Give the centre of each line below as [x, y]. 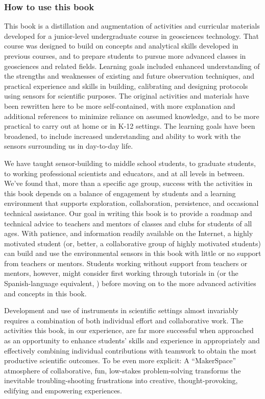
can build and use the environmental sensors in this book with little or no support [133, 253]
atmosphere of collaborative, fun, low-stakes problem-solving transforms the [123, 370]
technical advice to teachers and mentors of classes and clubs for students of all [128, 223]
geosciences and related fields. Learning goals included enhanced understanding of [132, 66]
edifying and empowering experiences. [63, 390]
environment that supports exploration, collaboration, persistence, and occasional [131, 203]
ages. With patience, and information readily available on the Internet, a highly [129, 233]
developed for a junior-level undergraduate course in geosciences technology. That [131, 36]
